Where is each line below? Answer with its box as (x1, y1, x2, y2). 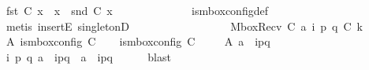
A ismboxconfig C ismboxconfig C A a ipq (6, 33, 270, 50)
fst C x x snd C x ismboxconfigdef (6, 2, 268, 18)
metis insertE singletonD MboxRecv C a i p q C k (6, 17, 363, 34)
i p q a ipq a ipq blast (6, 48, 171, 64)
